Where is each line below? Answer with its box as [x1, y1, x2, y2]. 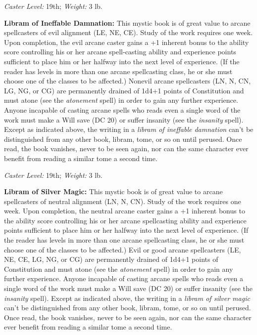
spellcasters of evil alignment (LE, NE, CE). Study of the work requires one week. [4, 27, 253, 38]
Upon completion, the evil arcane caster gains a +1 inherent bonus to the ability [4, 37, 249, 47]
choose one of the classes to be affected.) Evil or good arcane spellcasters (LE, [4, 244, 241, 254]
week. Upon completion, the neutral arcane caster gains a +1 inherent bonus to [4, 206, 245, 216]
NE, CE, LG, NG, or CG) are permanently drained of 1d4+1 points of [4, 254, 218, 264]
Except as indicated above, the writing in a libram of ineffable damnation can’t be [4, 124, 254, 134]
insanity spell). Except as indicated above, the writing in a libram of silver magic [4, 293, 250, 303]
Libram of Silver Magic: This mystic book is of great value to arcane [4, 186, 223, 197]
